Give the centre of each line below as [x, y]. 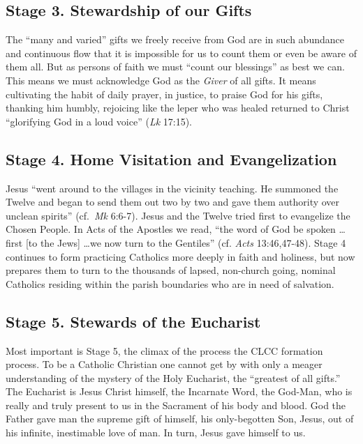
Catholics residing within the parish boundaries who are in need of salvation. [170, 283]
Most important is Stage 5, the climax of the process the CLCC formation [164, 350]
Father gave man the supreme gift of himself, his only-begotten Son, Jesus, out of [180, 419]
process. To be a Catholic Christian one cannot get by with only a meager [164, 364]
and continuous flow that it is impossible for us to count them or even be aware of [181, 53]
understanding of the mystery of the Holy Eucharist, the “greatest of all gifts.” [173, 377]
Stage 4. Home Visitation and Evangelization [171, 159]
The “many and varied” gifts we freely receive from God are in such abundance [175, 39]
